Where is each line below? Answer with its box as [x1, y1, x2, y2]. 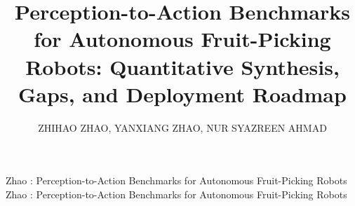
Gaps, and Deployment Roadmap [18, 79, 347, 108]
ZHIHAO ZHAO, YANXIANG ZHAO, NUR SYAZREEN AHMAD [38, 120, 327, 135]
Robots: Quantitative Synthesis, [25, 52, 340, 81]
